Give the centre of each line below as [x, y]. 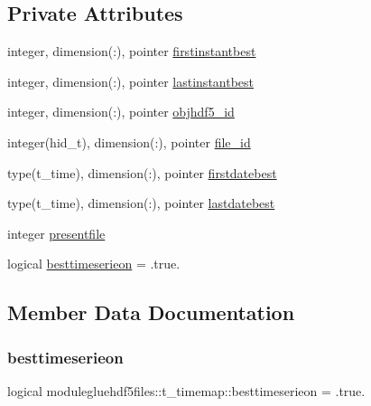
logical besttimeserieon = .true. [94, 264]
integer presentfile [56, 233]
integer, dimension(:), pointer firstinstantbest [132, 51]
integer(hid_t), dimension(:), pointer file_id [129, 142]
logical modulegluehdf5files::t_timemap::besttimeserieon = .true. [186, 390]
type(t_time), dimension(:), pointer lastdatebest [141, 203]
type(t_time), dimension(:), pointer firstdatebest [142, 172]
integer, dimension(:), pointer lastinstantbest [131, 81]
